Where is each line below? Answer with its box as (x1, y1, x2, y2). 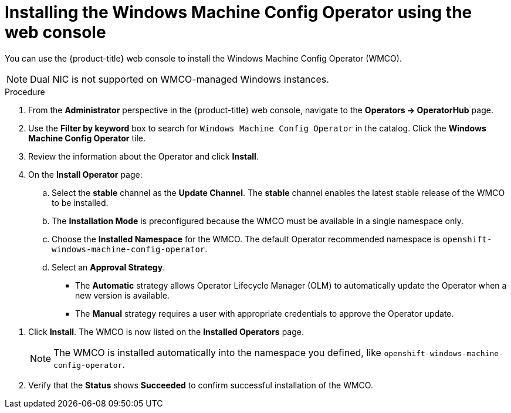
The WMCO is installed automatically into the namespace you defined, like (53, 346, 381, 358)
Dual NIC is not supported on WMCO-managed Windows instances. (30, 73, 329, 85)
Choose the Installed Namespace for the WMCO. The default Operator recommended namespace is (52, 233, 441, 244)
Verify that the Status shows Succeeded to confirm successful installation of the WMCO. (28, 380, 373, 390)
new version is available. (75, 290, 170, 300)
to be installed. (52, 197, 109, 208)
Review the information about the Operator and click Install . (28, 151, 259, 161)
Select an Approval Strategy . (52, 262, 165, 272)
